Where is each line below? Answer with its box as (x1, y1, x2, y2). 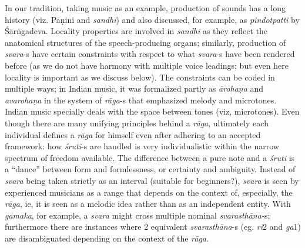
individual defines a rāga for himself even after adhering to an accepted (5, 128, 261, 140)
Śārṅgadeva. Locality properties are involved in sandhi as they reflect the (5, 25, 268, 37)
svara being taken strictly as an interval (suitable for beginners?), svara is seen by (5, 174, 299, 186)
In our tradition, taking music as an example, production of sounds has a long (5, 2, 286, 14)
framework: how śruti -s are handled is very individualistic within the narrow (5, 140, 279, 152)
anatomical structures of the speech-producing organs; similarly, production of (5, 36, 286, 48)
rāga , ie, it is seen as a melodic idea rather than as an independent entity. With (5, 197, 291, 210)
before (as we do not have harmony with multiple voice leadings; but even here (5, 59, 289, 71)
